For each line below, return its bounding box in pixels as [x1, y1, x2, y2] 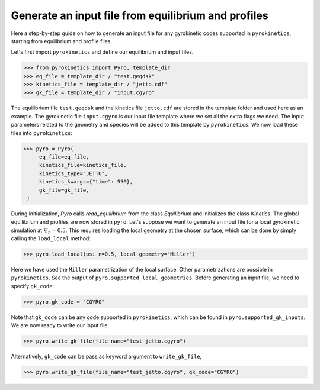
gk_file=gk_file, [39, 186, 89, 194]
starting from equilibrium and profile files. [11, 37, 113, 44]
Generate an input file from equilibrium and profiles [11, 9, 269, 22]
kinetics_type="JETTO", [39, 170, 108, 177]
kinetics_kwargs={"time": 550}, [39, 178, 133, 185]
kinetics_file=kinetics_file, [39, 162, 127, 169]
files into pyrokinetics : [11, 129, 73, 136]
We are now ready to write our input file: [11, 322, 110, 329]
